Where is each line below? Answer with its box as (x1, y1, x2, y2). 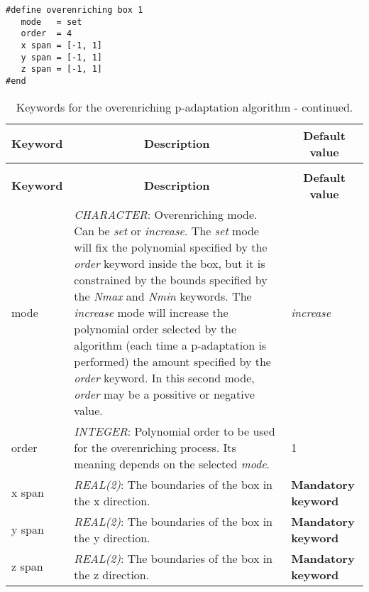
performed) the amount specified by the (74, 352, 271, 370)
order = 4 (21, 28, 72, 39)
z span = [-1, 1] (21, 64, 103, 75)
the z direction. (74, 566, 150, 583)
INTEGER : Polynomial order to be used (74, 422, 275, 439)
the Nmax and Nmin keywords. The (74, 287, 252, 304)
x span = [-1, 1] (21, 40, 103, 50)
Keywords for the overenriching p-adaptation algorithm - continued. (16, 98, 353, 115)
